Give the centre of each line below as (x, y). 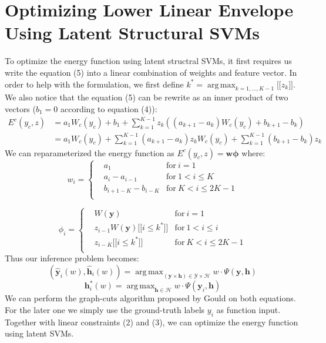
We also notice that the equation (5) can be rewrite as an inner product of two (147, 97)
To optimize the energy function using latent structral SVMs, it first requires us (148, 61)
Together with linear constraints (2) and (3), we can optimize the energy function (152, 322)
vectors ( (20, 108)
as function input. (248, 309)
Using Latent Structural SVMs (132, 33)
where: (253, 152)
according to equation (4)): (109, 108)
